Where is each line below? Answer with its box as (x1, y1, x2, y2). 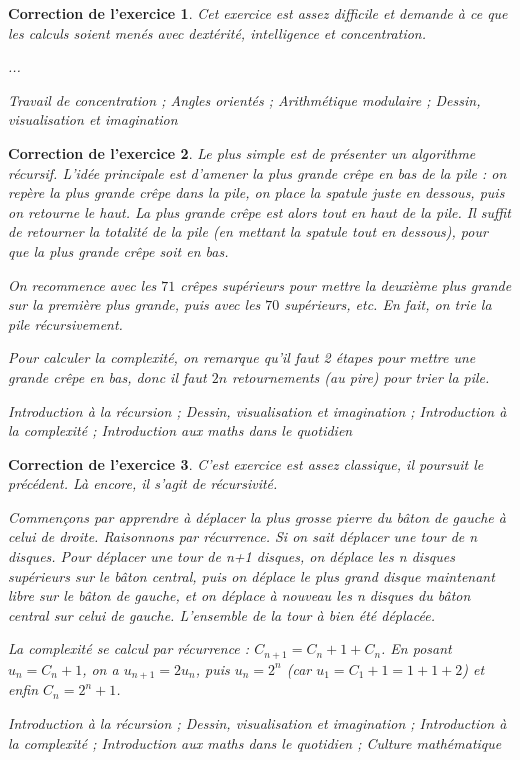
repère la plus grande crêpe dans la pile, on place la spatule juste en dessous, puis (8, 182, 505, 203)
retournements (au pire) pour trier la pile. (232, 366, 490, 387)
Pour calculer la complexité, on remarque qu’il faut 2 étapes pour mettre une (8, 347, 476, 368)
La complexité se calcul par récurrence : (8, 638, 250, 659)
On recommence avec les (8, 274, 157, 295)
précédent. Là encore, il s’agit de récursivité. (8, 473, 278, 494)
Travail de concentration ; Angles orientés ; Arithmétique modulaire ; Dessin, (8, 89, 481, 110)
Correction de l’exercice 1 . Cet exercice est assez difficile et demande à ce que (8, 3, 508, 23)
